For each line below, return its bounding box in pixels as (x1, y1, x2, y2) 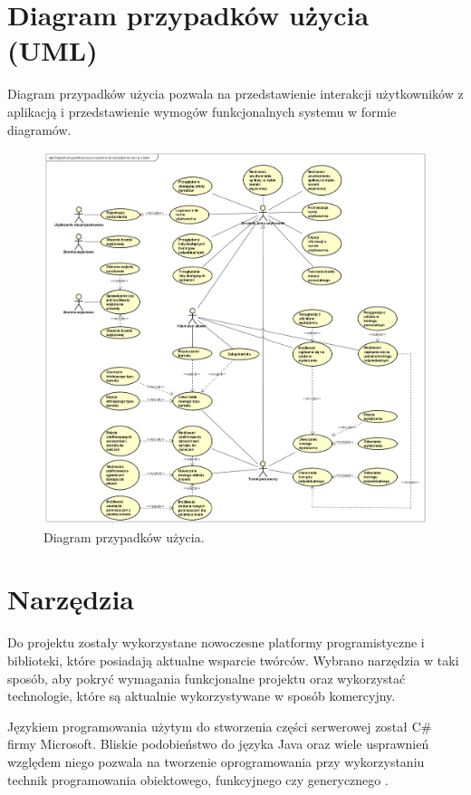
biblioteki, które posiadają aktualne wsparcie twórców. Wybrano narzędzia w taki (7, 650, 459, 669)
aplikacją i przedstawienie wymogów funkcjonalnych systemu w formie (7, 101, 397, 120)
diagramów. (7, 120, 72, 139)
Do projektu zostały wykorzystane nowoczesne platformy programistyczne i (7, 633, 425, 652)
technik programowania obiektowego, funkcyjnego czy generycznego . (7, 770, 389, 789)
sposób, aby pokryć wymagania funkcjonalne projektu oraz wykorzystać (7, 668, 406, 687)
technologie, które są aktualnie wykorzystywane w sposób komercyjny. (7, 686, 396, 705)
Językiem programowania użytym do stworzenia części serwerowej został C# (7, 716, 432, 735)
